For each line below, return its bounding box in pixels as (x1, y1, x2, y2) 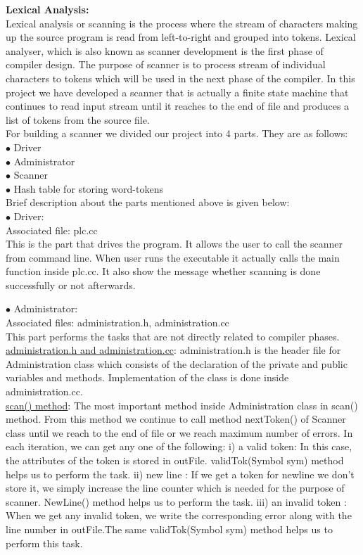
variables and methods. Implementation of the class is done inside (6, 370, 289, 385)
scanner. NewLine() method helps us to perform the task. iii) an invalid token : (6, 494, 347, 509)
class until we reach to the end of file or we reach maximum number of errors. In (6, 425, 353, 440)
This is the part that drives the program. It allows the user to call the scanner (6, 236, 343, 251)
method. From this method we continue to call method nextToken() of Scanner (6, 412, 346, 426)
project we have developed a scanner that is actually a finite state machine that (6, 84, 349, 99)
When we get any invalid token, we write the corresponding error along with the (6, 508, 352, 523)
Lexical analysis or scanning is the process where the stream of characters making (6, 15, 358, 30)
